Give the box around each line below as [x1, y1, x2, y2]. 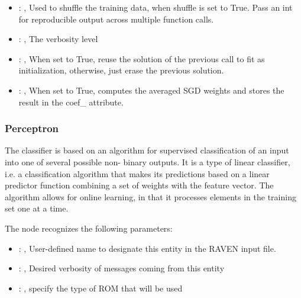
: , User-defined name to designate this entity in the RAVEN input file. [18, 242, 276, 254]
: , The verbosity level [18, 33, 98, 45]
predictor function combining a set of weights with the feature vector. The [5, 179, 274, 191]
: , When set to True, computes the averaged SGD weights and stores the [18, 84, 284, 96]
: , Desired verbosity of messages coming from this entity [18, 262, 225, 274]
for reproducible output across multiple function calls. [18, 12, 214, 25]
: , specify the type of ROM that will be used [18, 281, 183, 294]
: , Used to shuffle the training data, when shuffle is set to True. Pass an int [18, 1, 293, 13]
